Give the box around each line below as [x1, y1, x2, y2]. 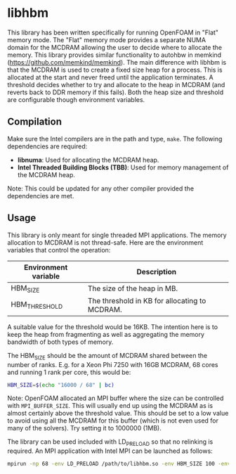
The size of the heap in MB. [87, 283, 178, 293]
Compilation [7, 116, 62, 128]
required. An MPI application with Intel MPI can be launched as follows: [7, 447, 213, 455]
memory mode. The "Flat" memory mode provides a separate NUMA [7, 35, 206, 44]
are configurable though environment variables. [7, 95, 145, 103]
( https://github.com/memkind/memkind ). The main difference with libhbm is [7, 58, 227, 66]
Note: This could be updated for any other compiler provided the [7, 184, 195, 193]
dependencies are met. [7, 191, 74, 200]
